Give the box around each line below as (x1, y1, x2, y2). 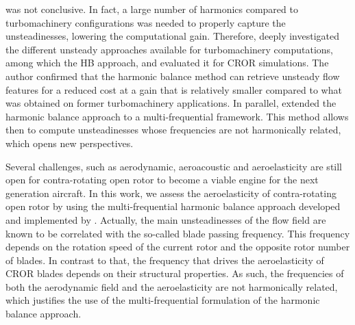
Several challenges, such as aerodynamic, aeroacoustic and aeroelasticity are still (5, 159, 343, 173)
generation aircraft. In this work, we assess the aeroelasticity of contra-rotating (5, 185, 336, 200)
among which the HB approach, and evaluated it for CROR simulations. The (5, 55, 329, 70)
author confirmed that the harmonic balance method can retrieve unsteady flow (5, 68, 340, 83)
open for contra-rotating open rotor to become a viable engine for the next (5, 172, 319, 187)
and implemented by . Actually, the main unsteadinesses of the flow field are (5, 212, 326, 226)
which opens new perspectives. (5, 135, 134, 150)
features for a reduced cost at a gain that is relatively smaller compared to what (5, 82, 342, 96)
